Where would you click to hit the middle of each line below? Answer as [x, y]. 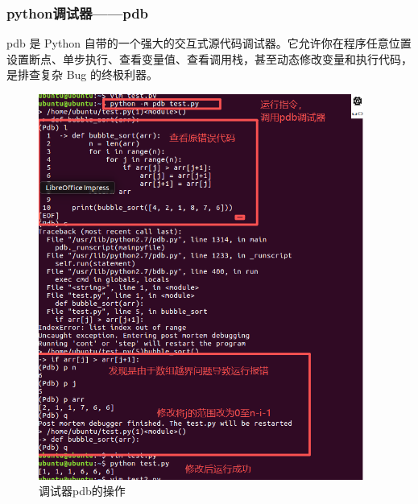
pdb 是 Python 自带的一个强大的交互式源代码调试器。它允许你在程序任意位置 [209, 43]
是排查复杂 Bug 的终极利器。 [83, 74]
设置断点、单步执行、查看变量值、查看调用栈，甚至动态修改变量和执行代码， [209, 58]
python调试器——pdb [78, 12]
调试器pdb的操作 [82, 491]
